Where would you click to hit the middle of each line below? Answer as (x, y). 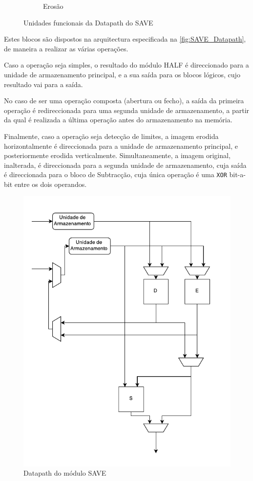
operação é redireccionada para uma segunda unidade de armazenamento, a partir (127, 110)
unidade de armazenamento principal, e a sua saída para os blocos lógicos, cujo (122, 74)
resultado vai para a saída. (43, 84)
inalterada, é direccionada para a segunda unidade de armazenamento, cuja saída (125, 165)
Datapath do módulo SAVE (65, 473)
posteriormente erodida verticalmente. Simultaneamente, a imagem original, (117, 155)
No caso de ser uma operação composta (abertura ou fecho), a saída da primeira (124, 101)
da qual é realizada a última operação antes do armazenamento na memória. (118, 120)
